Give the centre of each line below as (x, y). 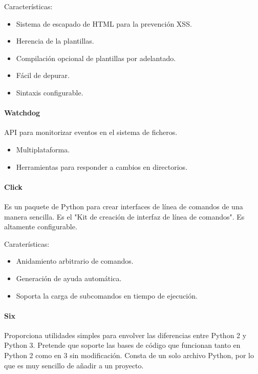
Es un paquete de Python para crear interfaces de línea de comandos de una (124, 206)
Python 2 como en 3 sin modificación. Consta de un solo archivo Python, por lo (129, 355)
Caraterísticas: (27, 243)
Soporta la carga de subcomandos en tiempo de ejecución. (107, 295)
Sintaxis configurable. (50, 92)
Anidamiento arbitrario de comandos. (75, 261)
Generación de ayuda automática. (69, 278)
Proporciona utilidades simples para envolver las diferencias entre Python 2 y (125, 335)
